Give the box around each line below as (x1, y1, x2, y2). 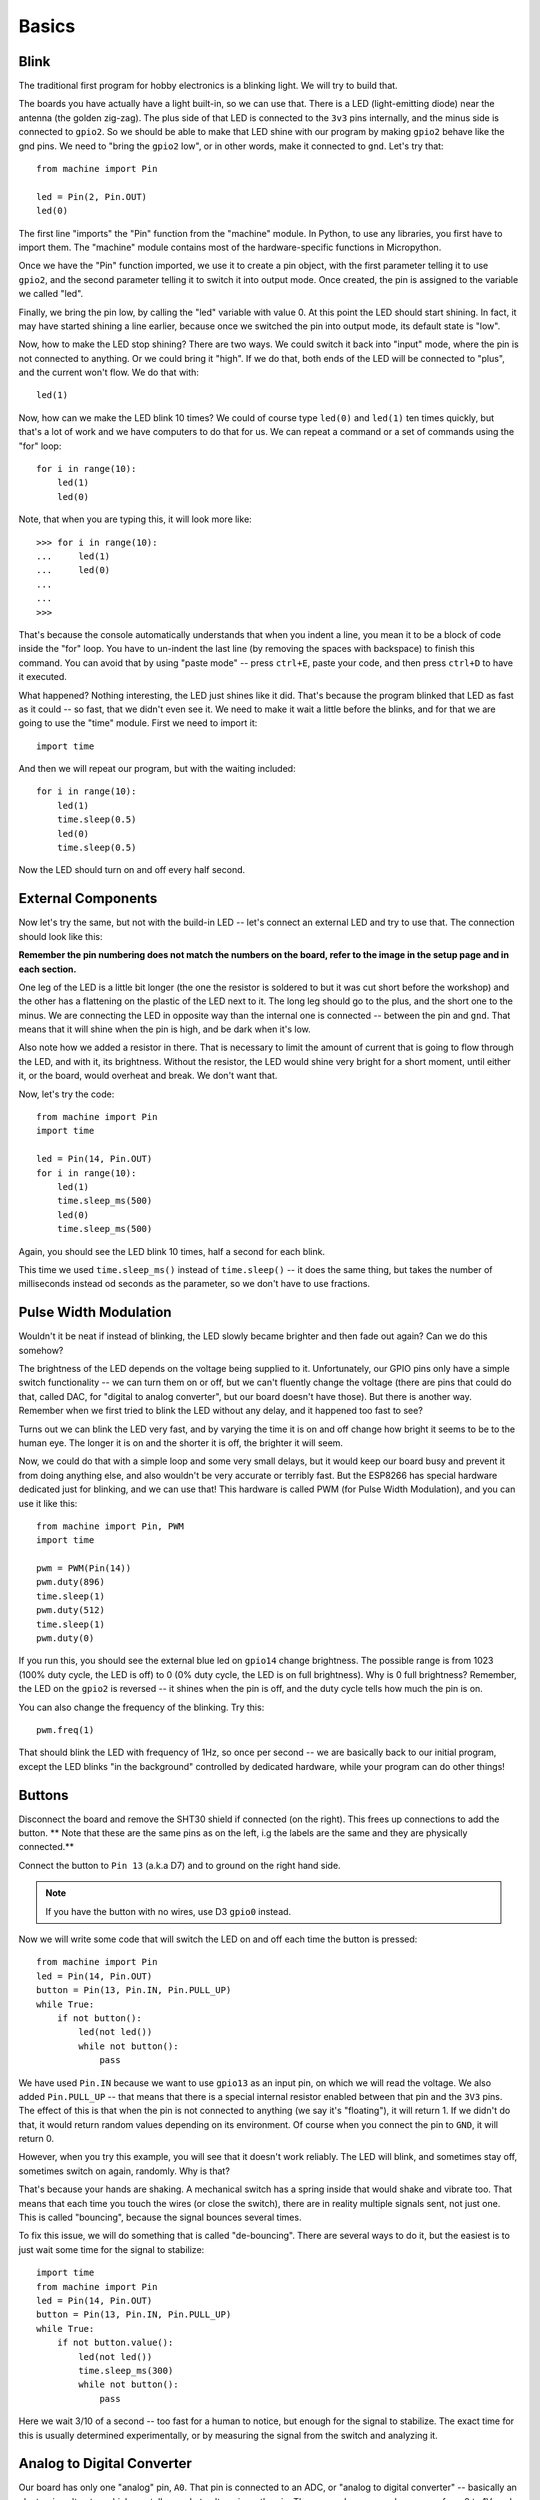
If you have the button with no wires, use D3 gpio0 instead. (45, 1905, 292, 1917)
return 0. (18, 2133, 55, 2145)
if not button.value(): (56, 2337, 174, 2349)
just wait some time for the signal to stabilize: (18, 2243, 205, 2255)
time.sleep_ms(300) (78, 2365, 174, 2376)
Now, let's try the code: (18, 1088, 115, 1100)
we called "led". (18, 288, 84, 300)
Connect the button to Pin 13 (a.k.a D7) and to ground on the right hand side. (18, 1859, 341, 1871)
